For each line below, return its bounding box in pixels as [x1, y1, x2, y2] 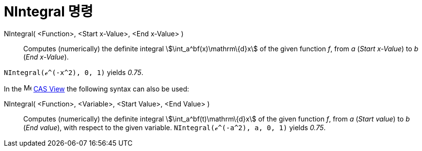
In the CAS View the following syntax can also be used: [4, 84, 189, 93]
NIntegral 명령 [4, 3, 94, 20]
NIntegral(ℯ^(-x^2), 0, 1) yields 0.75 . [4, 68, 143, 76]
